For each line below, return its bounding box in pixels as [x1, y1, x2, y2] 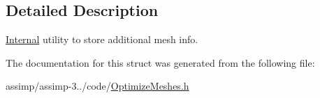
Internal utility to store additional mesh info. [6, 32, 198, 47]
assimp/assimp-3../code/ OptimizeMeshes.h [6, 79, 189, 93]
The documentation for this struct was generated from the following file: [6, 55, 315, 70]
